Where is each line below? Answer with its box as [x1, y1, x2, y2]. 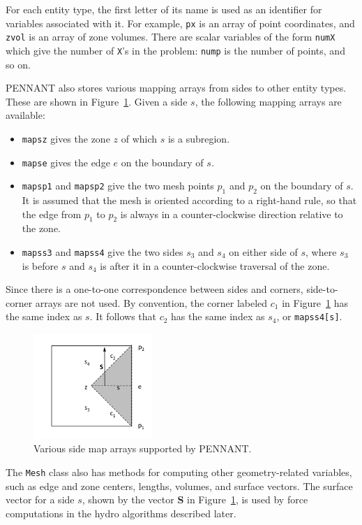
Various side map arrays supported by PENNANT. [33, 441, 252, 456]
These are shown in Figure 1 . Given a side [6, 94, 188, 108]
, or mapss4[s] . [276, 309, 342, 324]
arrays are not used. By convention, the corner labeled [35, 295, 268, 310]
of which [121, 131, 158, 145]
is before [22, 258, 59, 273]
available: [6, 108, 45, 122]
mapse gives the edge [22, 154, 110, 169]
